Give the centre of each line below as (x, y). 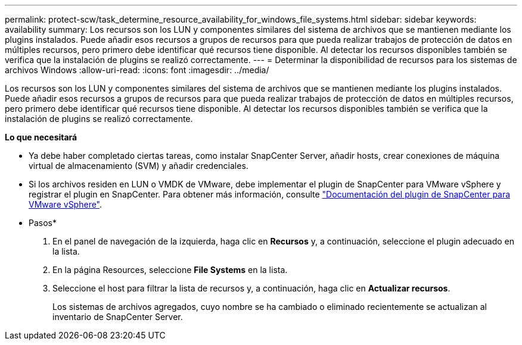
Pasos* (43, 223)
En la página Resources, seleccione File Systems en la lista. (170, 270)
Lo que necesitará (41, 137)
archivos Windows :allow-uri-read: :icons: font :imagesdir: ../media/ (137, 70)
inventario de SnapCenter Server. (118, 317)
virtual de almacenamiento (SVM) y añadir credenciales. (139, 166)
